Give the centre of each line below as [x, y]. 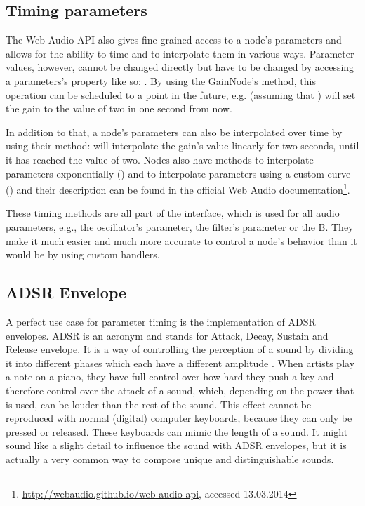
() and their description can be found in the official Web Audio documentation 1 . [178, 188]
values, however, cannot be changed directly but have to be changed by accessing [180, 67]
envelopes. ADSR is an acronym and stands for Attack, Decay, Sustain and [167, 335]
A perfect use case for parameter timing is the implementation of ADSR [161, 321]
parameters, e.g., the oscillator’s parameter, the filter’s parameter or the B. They [180, 226]
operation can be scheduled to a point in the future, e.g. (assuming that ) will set [181, 94]
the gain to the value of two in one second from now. [119, 108]
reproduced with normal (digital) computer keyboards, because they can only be [179, 418]
